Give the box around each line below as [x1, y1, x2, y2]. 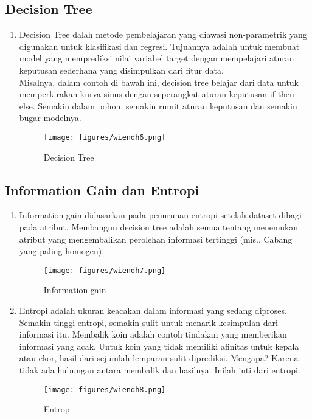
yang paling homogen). [19, 244, 105, 257]
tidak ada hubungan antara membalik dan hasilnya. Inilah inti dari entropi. [19, 364, 300, 376]
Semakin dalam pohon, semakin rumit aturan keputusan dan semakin [38, 99, 297, 112]
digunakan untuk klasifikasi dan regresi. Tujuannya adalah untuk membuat [19, 40, 300, 52]
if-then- [269, 88, 297, 100]
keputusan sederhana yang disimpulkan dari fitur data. [19, 63, 224, 76]
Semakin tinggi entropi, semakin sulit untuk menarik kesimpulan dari [19, 316, 278, 328]
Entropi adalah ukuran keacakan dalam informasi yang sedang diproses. [19, 304, 287, 317]
